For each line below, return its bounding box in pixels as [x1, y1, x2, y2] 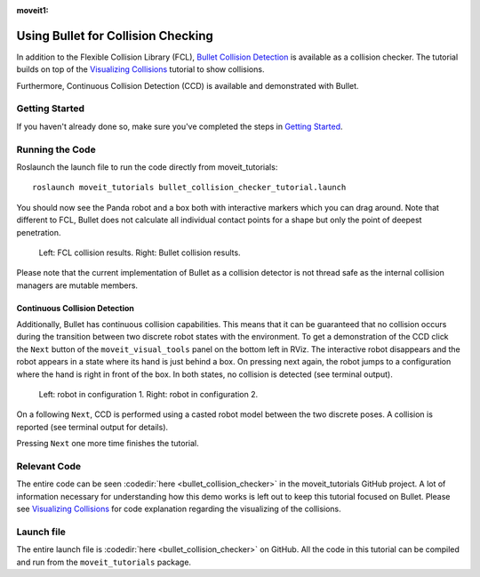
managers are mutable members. [16, 280, 138, 291]
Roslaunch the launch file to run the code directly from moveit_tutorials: [16, 161, 278, 172]
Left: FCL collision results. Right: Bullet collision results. [38, 247, 241, 258]
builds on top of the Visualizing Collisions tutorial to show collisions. [16, 64, 265, 75]
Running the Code [16, 143, 97, 156]
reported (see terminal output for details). [16, 421, 169, 432]
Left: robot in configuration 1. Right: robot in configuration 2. [38, 389, 259, 400]
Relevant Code [16, 460, 82, 472]
